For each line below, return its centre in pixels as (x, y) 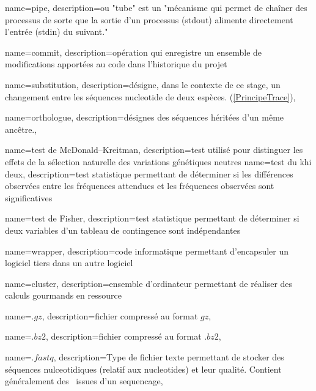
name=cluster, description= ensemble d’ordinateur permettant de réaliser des (149, 283)
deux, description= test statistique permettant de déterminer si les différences (149, 173)
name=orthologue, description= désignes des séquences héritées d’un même (145, 117)
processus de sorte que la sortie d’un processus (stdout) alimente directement (149, 19)
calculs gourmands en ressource (63, 295)
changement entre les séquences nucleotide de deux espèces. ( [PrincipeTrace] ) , (150, 96)
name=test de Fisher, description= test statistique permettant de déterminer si (152, 218)
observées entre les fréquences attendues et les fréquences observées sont (140, 186)
